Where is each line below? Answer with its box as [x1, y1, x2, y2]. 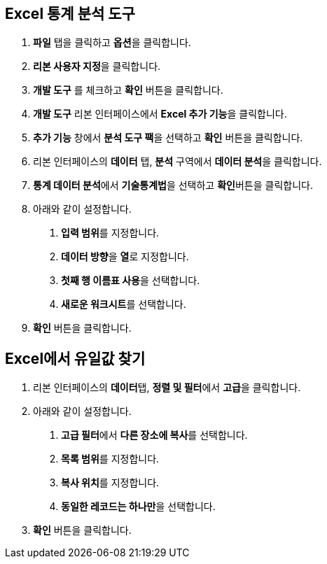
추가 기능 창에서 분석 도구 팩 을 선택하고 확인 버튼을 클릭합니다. [33, 132, 303, 144]
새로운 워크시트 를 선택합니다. [61, 298, 186, 311]
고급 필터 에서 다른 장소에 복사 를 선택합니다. [61, 429, 248, 442]
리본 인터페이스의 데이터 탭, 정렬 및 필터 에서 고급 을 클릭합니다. [33, 381, 301, 394]
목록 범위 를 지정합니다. [61, 453, 160, 465]
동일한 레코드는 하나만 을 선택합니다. [61, 500, 216, 513]
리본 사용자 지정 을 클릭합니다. [33, 60, 161, 73]
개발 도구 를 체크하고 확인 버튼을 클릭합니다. [33, 84, 223, 97]
